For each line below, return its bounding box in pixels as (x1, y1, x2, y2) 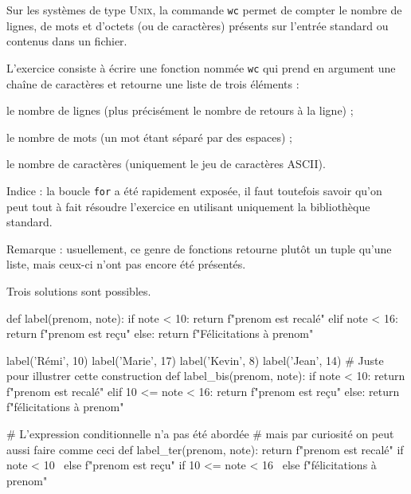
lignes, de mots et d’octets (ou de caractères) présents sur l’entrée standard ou (6, 17, 389, 33)
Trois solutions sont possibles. (6, 282, 151, 299)
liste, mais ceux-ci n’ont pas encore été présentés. (6, 256, 246, 272)
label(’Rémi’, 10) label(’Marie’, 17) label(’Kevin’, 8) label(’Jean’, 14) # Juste (6, 351, 384, 368)
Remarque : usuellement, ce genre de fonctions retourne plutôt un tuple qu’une (6, 240, 392, 257)
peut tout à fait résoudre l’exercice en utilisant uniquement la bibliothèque (6, 198, 370, 214)
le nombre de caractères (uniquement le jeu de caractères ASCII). (6, 155, 326, 172)
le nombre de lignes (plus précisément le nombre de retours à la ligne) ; (6, 102, 354, 119)
